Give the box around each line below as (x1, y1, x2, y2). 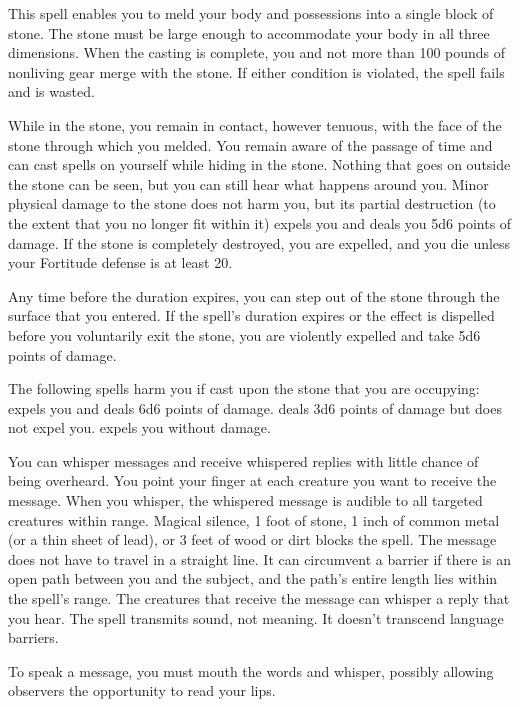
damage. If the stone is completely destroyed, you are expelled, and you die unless (8, 232, 511, 253)
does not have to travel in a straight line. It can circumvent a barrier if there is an (8, 548, 511, 569)
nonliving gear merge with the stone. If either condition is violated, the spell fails (8, 61, 505, 82)
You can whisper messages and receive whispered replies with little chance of (8, 450, 479, 471)
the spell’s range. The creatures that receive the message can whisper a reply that (8, 588, 510, 609)
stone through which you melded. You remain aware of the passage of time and (8, 134, 493, 155)
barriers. (8, 627, 59, 648)
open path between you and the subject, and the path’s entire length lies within (8, 568, 498, 589)
